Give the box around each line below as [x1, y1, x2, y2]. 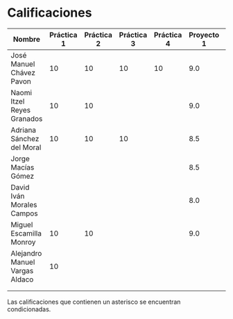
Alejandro [10, 248, 42, 258]
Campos [10, 208, 38, 218]
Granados [10, 113, 43, 123]
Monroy [10, 237, 36, 247]
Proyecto [188, 30, 220, 40]
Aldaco [10, 275, 34, 284]
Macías [10, 162, 35, 172]
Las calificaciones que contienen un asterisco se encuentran [7, 297, 181, 306]
